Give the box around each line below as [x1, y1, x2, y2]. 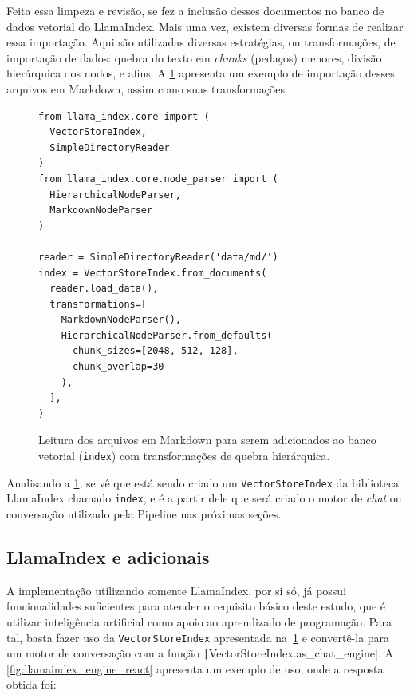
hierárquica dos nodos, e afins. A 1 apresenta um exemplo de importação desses [6, 65, 395, 81]
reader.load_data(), [49, 283, 159, 295]
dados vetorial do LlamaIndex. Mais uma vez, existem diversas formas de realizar [6, 18, 404, 34]
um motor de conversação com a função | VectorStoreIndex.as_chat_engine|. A [6, 645, 394, 661]
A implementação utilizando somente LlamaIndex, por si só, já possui [6, 582, 347, 598]
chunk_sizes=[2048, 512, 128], [72, 345, 239, 357]
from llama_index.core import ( [38, 110, 210, 122]
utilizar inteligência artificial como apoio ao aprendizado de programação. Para [6, 613, 392, 629]
